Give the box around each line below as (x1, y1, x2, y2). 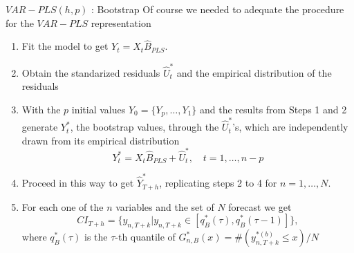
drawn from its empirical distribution (21, 133, 180, 147)
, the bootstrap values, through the (70, 120, 219, 134)
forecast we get (228, 199, 292, 214)
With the (21, 102, 61, 116)
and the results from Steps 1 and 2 (199, 102, 347, 116)
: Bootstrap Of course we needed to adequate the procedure (91, 2, 344, 16)
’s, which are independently (232, 120, 348, 134)
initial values (71, 102, 126, 116)
